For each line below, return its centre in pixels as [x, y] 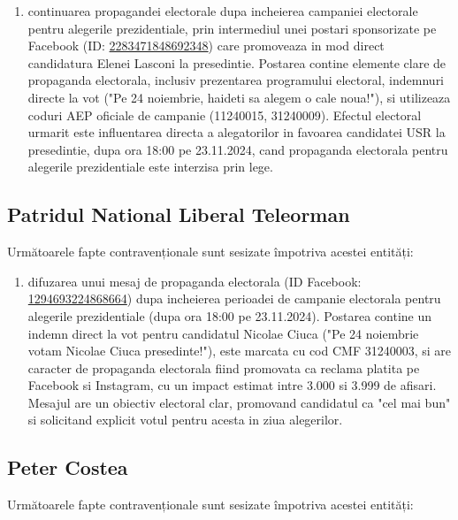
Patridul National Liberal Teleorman [179, 214]
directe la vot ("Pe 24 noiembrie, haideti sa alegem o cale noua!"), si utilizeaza [239, 97]
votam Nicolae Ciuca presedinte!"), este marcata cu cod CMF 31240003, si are [240, 351]
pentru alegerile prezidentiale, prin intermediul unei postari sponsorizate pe [232, 28]
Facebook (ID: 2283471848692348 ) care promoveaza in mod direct [206, 46]
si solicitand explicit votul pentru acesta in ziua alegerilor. [185, 420]
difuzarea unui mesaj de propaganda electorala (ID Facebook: [195, 281]
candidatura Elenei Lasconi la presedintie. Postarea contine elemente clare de [237, 62]
